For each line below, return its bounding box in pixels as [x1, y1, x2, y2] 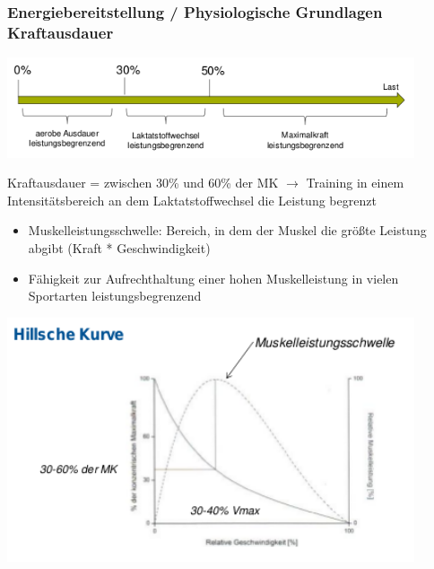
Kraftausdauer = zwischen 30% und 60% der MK [7, 173, 279, 192]
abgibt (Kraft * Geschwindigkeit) [28, 239, 211, 258]
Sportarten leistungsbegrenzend [28, 286, 202, 305]
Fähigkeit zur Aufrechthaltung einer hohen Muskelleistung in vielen [28, 268, 399, 287]
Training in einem [306, 173, 404, 192]
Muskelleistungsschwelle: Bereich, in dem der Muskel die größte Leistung [28, 221, 427, 240]
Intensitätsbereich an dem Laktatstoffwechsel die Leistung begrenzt [7, 190, 377, 209]
